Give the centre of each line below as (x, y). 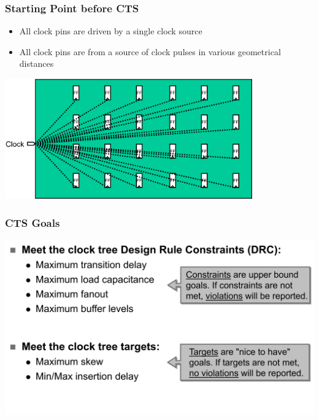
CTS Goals (33, 222)
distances (37, 63)
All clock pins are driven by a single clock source (111, 31)
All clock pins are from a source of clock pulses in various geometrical (150, 51)
